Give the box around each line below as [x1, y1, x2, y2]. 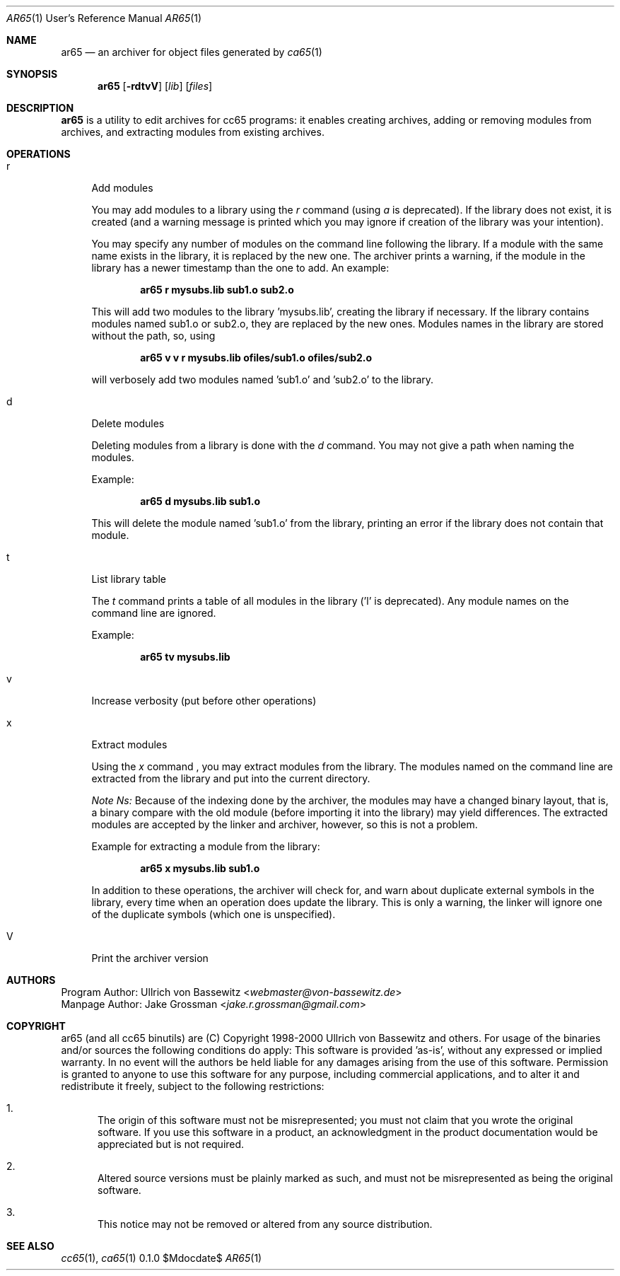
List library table [91, 573, 167, 585]
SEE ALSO [6, 1240, 54, 1252]
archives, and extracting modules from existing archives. [61, 126, 324, 138]
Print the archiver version [91, 952, 209, 964]
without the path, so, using [91, 330, 216, 342]
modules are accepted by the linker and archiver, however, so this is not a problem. [91, 818, 478, 830]
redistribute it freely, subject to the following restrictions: [61, 1080, 324, 1092]
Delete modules [91, 417, 165, 429]
